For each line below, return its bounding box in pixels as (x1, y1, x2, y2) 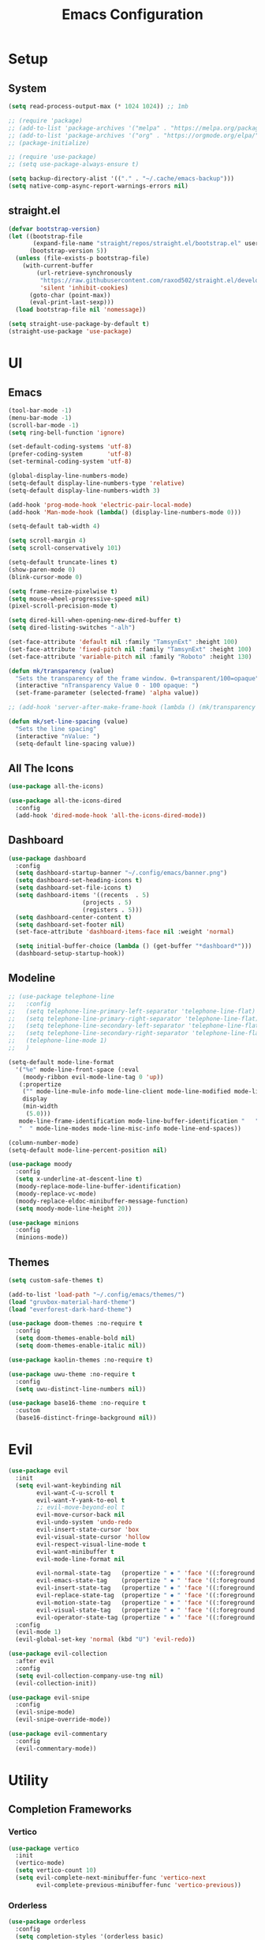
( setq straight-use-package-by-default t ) (8, 320, 150, 328)
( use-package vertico (8, 1844, 80, 1852)
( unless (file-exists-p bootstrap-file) (15, 255, 150, 263)
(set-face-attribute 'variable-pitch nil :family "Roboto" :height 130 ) (8, 653, 252, 661)
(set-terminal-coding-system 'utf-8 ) (8, 457, 132, 466)
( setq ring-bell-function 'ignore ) (8, 429, 125, 437)
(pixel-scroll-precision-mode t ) (8, 602, 118, 610)
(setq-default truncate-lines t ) (8, 559, 118, 566)
